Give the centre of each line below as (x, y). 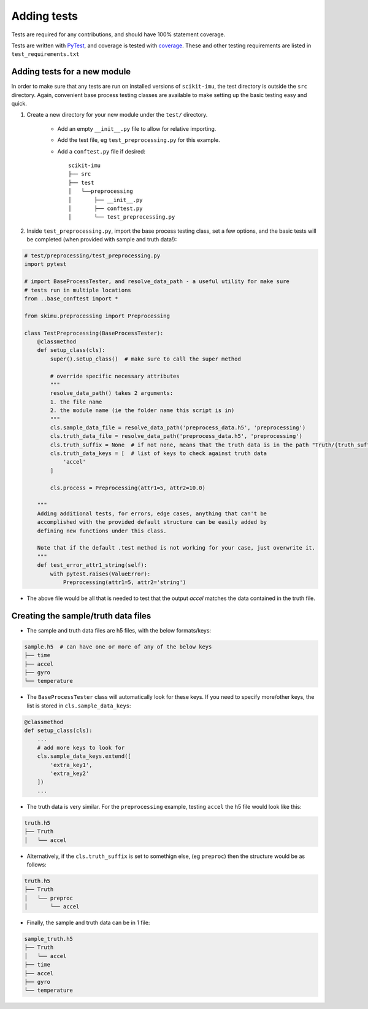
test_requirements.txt (45, 54)
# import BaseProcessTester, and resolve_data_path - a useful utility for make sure (157, 282)
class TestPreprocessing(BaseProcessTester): (94, 333)
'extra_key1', (71, 765)
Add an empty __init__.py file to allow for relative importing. (137, 128)
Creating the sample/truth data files (81, 616)
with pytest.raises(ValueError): (100, 574)
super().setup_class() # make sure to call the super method (146, 359)
